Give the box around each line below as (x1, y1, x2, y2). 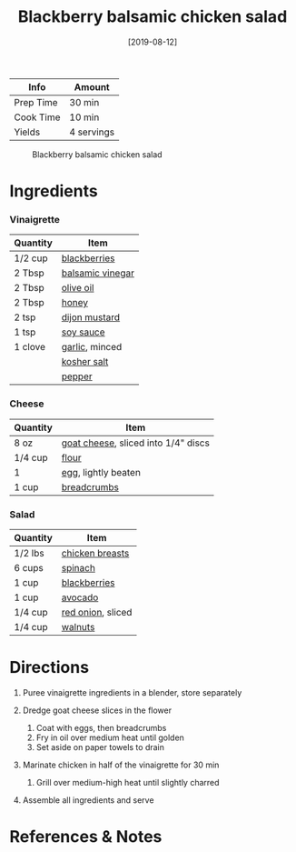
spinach (61, 562, 95, 575)
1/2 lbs (14, 547, 44, 560)
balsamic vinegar (61, 266, 134, 279)
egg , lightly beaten (61, 466, 141, 478)
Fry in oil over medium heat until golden (35, 732, 184, 743)
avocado (61, 591, 99, 604)
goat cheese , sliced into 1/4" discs (61, 436, 211, 449)
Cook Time (14, 111, 61, 124)
